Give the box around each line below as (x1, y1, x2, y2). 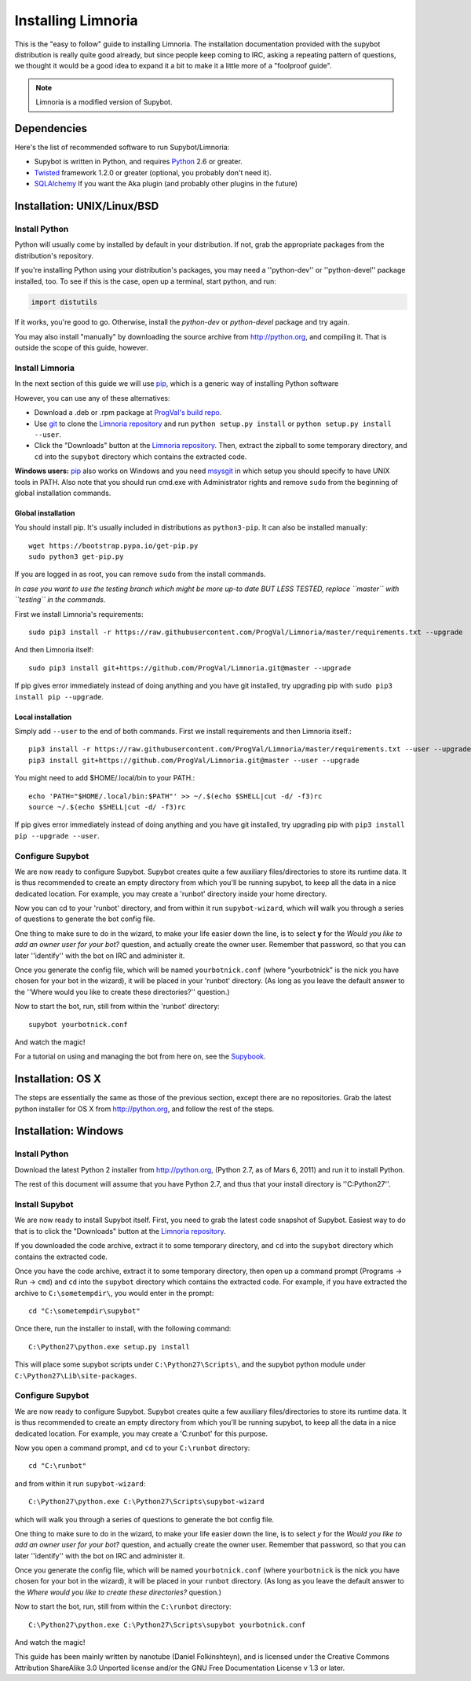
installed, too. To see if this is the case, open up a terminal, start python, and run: (14, 276, 276, 286)
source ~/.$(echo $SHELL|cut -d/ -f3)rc (28, 802, 186, 811)
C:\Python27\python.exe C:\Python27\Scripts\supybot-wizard (28, 1497, 265, 1507)
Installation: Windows (14, 1125, 124, 1138)
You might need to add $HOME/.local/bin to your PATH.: (14, 773, 195, 783)
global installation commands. (14, 488, 111, 497)
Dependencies (14, 122, 88, 135)
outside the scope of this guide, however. (14, 343, 148, 353)
